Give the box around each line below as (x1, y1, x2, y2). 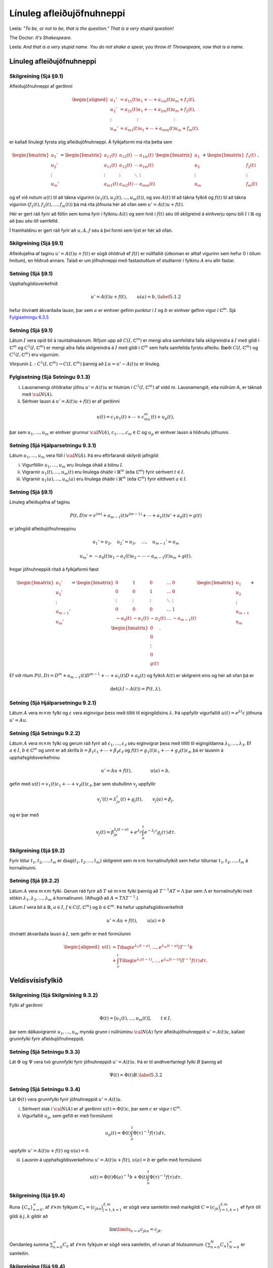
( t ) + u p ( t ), (151, 414, 174, 421)
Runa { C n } (9, 1204, 33, 1212)
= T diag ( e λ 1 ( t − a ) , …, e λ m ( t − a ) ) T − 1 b (112, 943, 193, 950)
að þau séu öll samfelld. (9, 218, 59, 224)
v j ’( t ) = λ (97, 796, 117, 803)
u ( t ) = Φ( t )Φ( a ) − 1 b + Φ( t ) (89, 1173, 148, 1180)
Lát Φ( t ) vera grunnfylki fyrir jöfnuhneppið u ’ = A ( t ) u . (9, 1096, 122, 1103)
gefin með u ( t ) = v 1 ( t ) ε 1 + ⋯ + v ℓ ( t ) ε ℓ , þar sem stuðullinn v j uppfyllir (9, 781, 156, 788)
